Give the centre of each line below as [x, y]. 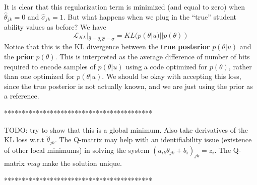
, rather [240, 66]
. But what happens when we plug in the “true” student [150, 16]
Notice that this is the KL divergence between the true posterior [107, 47]
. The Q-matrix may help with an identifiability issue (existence [153, 140]
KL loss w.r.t [24, 140]
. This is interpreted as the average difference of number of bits [152, 57]
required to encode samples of [50, 66]
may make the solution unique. [74, 163]
